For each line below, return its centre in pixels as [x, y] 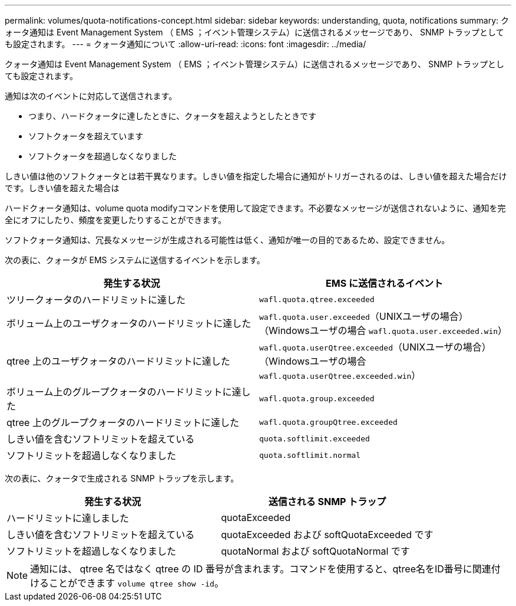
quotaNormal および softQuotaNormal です [315, 551]
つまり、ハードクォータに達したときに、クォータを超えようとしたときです [173, 116]
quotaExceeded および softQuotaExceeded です [327, 535]
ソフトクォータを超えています [86, 136]
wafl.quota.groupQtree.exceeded [328, 422]
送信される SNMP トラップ [327, 502]
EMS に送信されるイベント [384, 283]
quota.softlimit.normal [310, 455]
